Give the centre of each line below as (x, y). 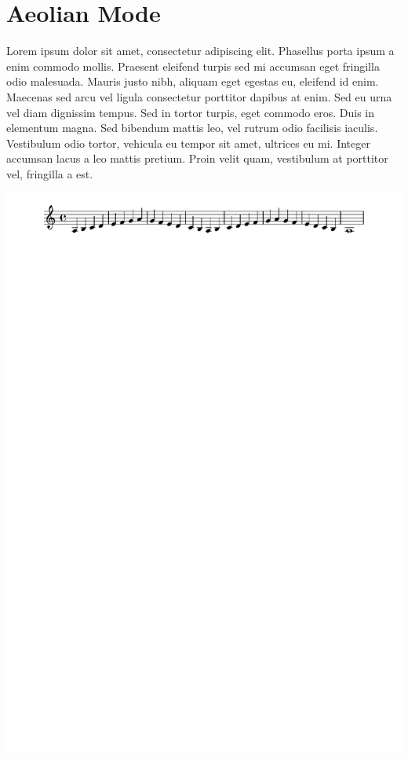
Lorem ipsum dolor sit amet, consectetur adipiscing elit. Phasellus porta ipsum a (200, 51)
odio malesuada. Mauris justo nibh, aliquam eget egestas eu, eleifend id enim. (193, 81)
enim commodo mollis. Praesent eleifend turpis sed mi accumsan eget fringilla (193, 66)
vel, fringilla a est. (50, 173)
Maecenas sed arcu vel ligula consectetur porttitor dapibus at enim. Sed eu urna (199, 96)
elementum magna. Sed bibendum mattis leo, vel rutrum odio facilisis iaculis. (192, 128)
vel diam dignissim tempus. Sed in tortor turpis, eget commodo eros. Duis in (191, 112)
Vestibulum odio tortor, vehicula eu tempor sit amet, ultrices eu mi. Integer (188, 143)
